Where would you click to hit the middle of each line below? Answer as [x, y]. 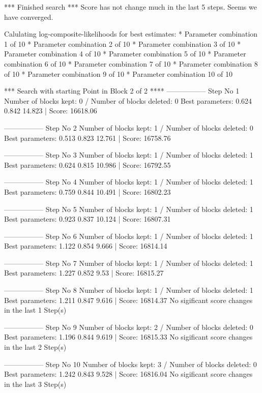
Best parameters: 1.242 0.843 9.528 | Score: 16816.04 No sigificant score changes [128, 374]
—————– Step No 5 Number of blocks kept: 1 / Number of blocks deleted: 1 [129, 209]
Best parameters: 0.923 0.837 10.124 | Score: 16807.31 [88, 219]
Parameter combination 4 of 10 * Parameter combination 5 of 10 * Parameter [125, 54]
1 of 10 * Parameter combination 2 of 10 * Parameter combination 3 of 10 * [123, 43]
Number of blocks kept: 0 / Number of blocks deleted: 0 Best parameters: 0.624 [128, 100]
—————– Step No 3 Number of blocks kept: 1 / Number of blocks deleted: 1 [129, 155]
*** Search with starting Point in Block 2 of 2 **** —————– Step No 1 [122, 91]
